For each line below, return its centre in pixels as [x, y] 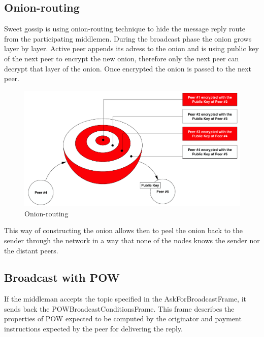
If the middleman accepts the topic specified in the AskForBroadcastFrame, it [125, 299]
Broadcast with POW [62, 277]
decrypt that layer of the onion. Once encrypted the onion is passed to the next [128, 68]
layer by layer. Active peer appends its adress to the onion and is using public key [131, 48]
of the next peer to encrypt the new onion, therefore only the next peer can [122, 58]
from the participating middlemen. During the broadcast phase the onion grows [128, 38]
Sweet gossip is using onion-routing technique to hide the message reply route [125, 29]
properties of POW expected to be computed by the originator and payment [123, 319]
